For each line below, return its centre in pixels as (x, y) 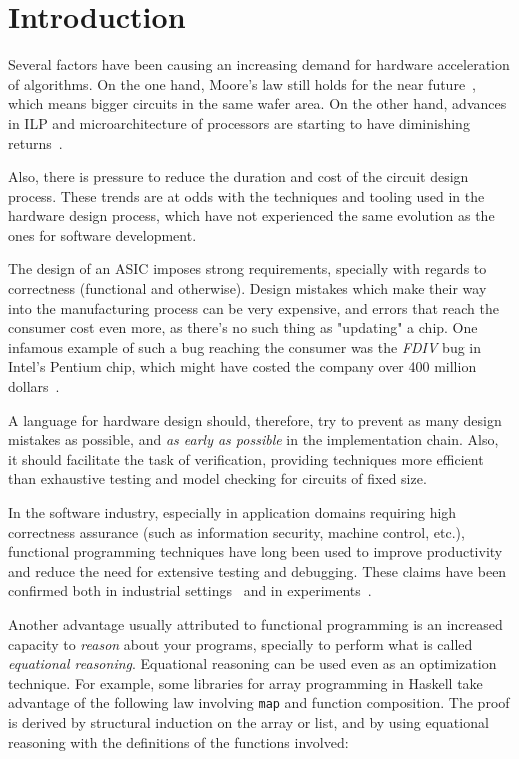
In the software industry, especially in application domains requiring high (232, 512)
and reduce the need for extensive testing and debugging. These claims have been (257, 570)
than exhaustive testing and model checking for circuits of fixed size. (217, 478)
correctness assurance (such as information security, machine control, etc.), (236, 531)
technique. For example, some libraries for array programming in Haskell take (245, 682)
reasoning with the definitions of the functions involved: (178, 741)
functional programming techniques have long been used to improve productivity (255, 551)
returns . (35, 142)
